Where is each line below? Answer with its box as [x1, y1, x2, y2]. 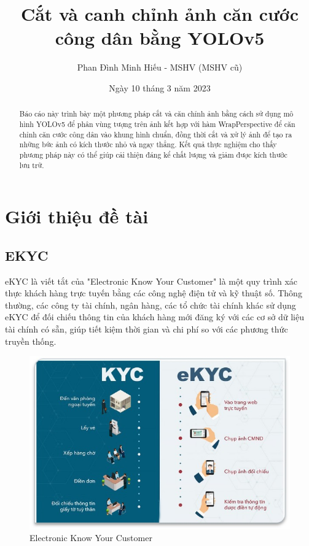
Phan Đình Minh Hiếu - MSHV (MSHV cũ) [77, 61, 243, 74]
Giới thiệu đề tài [5, 204, 149, 229]
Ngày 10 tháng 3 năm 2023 [109, 81, 211, 94]
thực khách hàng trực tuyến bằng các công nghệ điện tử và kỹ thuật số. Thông [5, 286, 302, 299]
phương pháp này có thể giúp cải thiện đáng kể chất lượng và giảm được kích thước [19, 149, 287, 160]
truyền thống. [5, 334, 57, 347]
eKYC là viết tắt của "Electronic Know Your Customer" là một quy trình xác [5, 274, 297, 287]
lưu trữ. [19, 160, 44, 170]
